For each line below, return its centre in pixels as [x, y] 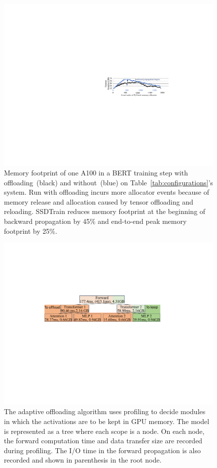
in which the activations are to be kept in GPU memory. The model [107, 421]
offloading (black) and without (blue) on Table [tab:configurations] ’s [108, 182]
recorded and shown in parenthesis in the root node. [83, 460]
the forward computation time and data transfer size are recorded [103, 441]
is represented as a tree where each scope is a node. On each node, [104, 431]
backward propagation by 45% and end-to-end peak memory [95, 221]
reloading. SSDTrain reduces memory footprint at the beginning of [105, 211]
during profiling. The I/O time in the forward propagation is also [103, 450]
